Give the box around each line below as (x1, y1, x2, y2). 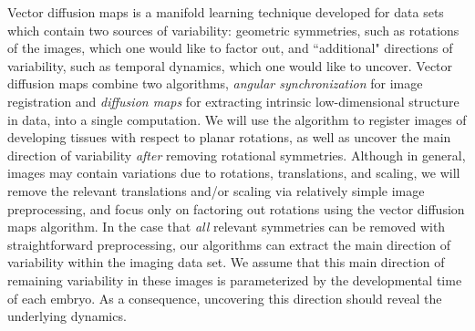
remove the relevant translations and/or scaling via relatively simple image (7, 181, 425, 200)
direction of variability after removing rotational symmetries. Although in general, (7, 145, 466, 164)
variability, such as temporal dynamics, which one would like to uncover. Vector (7, 56, 453, 75)
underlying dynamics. (7, 306, 127, 326)
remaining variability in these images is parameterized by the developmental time (7, 270, 462, 289)
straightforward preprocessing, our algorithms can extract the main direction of (7, 234, 451, 253)
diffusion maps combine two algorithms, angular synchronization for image (7, 74, 423, 93)
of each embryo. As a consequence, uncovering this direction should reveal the (7, 288, 442, 307)
